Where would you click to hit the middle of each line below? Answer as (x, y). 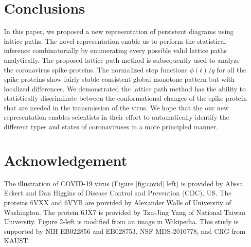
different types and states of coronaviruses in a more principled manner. (111, 127)
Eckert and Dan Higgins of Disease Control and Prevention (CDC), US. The (118, 193)
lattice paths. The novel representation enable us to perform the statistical (115, 41)
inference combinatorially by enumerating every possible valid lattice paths (116, 50)
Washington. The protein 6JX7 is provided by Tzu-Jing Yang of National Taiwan (125, 212)
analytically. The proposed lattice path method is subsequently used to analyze (122, 60)
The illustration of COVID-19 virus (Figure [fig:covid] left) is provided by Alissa (124, 183)
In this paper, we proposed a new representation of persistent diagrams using (119, 31)
